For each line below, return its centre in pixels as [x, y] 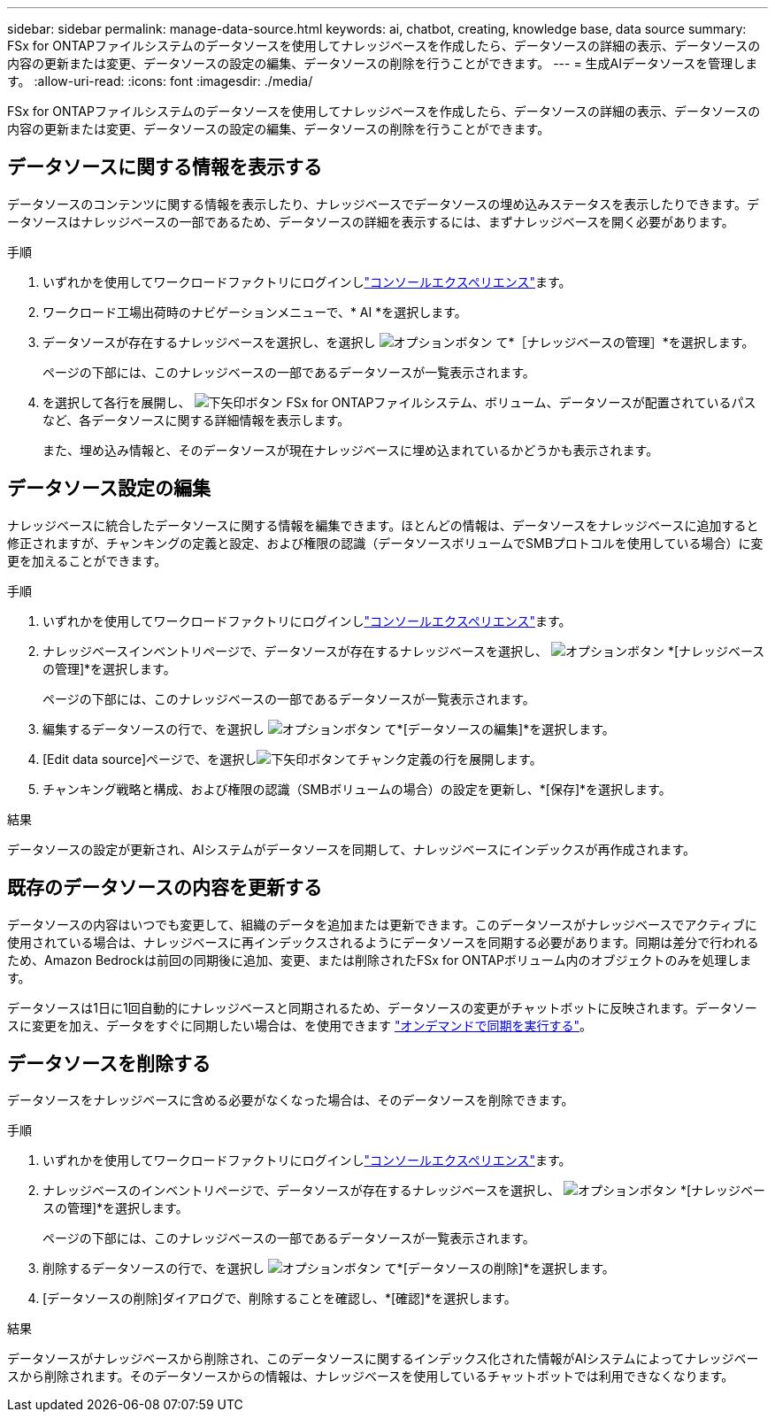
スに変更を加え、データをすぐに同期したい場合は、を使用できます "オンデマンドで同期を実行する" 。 [299, 1025]
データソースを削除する [109, 1063]
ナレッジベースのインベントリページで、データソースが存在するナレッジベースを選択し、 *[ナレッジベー [404, 1191]
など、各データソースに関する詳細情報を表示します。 [196, 420]
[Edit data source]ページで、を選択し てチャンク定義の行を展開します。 [292, 759]
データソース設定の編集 [109, 489]
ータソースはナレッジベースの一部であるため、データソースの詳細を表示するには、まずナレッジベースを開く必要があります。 [371, 221]
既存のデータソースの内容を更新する [165, 888]
